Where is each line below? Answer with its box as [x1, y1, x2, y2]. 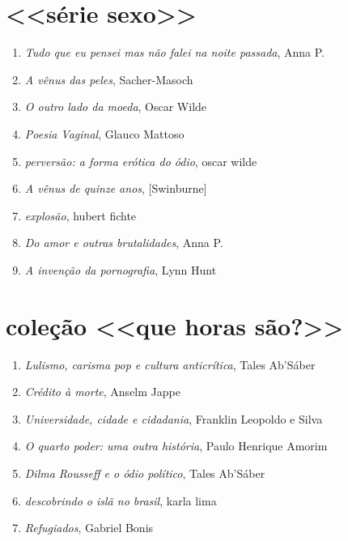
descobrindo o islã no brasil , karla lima [24, 492, 217, 509]
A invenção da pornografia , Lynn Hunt [24, 261, 217, 278]
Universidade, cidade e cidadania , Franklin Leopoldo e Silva [24, 410, 323, 427]
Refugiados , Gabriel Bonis [24, 519, 154, 536]
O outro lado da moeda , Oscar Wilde [24, 98, 207, 115]
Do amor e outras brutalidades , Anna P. [24, 234, 223, 251]
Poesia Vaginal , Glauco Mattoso [24, 125, 185, 142]
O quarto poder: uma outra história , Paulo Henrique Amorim [24, 437, 328, 454]
